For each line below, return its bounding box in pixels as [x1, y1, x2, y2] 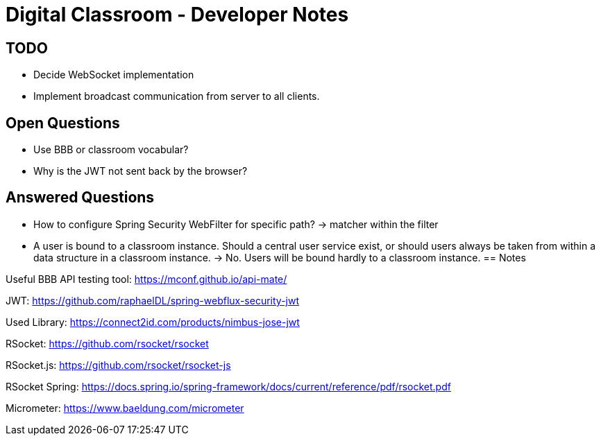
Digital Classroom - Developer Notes [6, 3, 349, 26]
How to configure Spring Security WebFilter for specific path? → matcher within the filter [33, 218, 439, 230]
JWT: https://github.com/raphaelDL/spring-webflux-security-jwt [6, 294, 300, 306]
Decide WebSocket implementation [33, 69, 194, 81]
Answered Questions [6, 189, 155, 207]
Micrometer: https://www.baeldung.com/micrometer [6, 401, 244, 414]
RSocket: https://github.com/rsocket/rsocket [6, 337, 209, 349]
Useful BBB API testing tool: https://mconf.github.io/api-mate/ [6, 273, 287, 285]
